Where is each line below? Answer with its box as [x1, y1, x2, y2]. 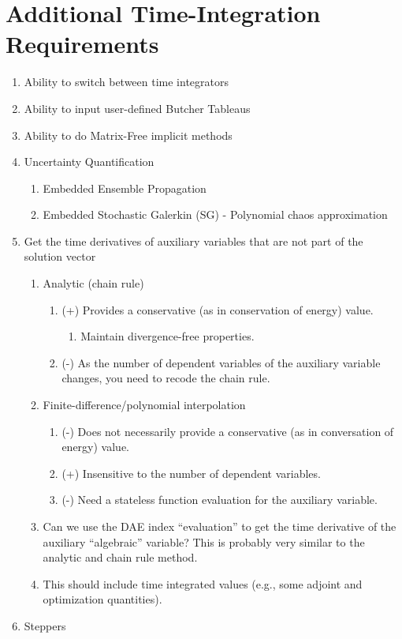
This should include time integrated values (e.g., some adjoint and [43, 575, 363, 592]
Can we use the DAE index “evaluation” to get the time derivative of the [43, 518, 396, 534]
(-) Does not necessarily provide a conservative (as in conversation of [61, 423, 394, 439]
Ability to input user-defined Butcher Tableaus [24, 100, 251, 116]
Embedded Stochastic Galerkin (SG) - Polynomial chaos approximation [43, 206, 388, 223]
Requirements [6, 28, 159, 60]
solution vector [24, 248, 96, 265]
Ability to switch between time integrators [24, 73, 229, 90]
